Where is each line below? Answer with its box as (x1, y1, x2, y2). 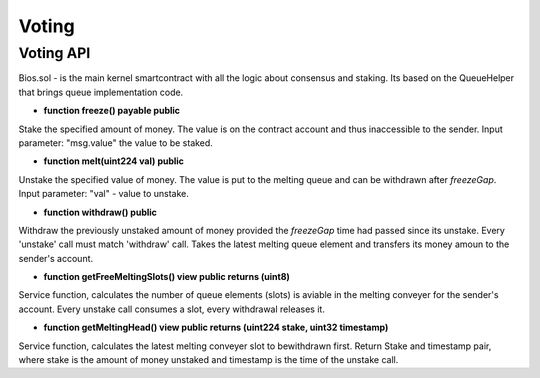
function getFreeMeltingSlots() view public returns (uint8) (43, 271, 290, 283)
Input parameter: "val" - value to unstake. (18, 188, 190, 200)
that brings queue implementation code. (18, 86, 184, 98)
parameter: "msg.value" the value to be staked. (18, 136, 214, 149)
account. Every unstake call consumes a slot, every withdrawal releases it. (18, 303, 325, 315)
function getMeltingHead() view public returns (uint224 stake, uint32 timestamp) (43, 321, 389, 334)
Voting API (18, 44, 91, 62)
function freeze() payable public (43, 105, 180, 117)
